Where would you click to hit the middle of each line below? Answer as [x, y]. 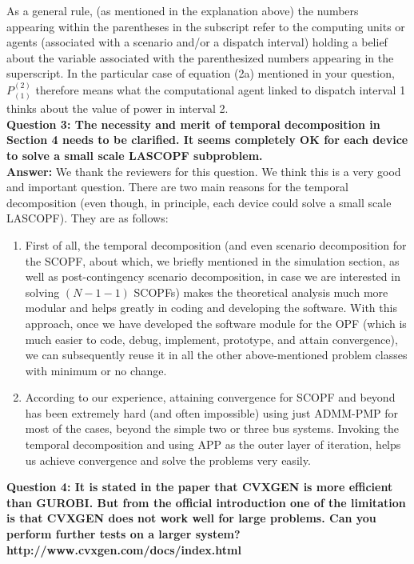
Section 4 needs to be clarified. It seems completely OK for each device [207, 140]
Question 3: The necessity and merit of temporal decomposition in [193, 124]
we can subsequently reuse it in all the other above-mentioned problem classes [216, 355]
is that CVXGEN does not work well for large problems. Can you [191, 518]
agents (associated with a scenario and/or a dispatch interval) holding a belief [197, 42]
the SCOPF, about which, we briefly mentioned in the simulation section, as [212, 260]
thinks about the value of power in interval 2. [117, 108]
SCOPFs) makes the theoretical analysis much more [261, 292]
